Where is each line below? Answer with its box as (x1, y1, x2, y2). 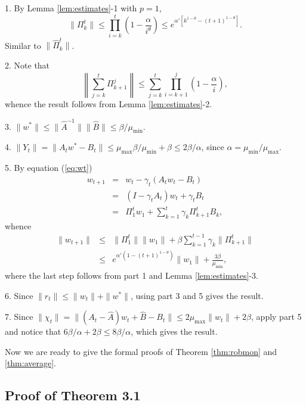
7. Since (5, 310, 33, 323)
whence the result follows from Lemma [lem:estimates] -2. (5, 98, 212, 110)
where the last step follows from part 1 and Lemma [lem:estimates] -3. (5, 269, 258, 282)
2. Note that (5, 59, 50, 71)
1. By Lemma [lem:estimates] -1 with (5, 2, 137, 14)
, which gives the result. (131, 325, 218, 338)
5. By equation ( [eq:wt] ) (5, 161, 92, 174)
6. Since (5, 289, 33, 301)
